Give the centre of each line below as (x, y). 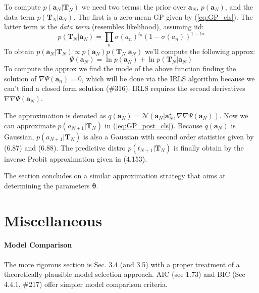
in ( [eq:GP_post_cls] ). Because (153, 125)
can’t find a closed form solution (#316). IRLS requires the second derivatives (125, 88)
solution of (20, 78)
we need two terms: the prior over (134, 7)
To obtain (19, 51)
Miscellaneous (53, 220)
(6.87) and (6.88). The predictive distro (65, 147)
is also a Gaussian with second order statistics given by (169, 136)
